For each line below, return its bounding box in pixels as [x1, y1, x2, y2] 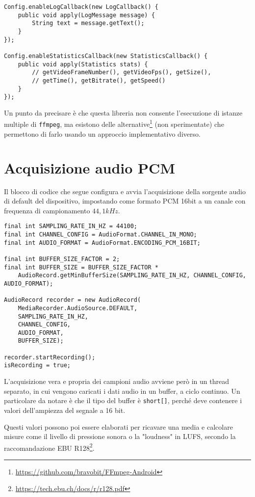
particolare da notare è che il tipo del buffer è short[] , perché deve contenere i [4, 395, 242, 406]
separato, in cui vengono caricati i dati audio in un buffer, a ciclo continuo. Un [4, 385, 240, 396]
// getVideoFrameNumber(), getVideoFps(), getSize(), [32, 69, 211, 76]
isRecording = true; [4, 362, 71, 369]
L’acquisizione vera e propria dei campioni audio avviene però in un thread [4, 376, 229, 386]
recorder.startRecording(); [4, 353, 96, 361]
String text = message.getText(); [32, 20, 145, 27]
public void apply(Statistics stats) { [18, 60, 148, 68]
